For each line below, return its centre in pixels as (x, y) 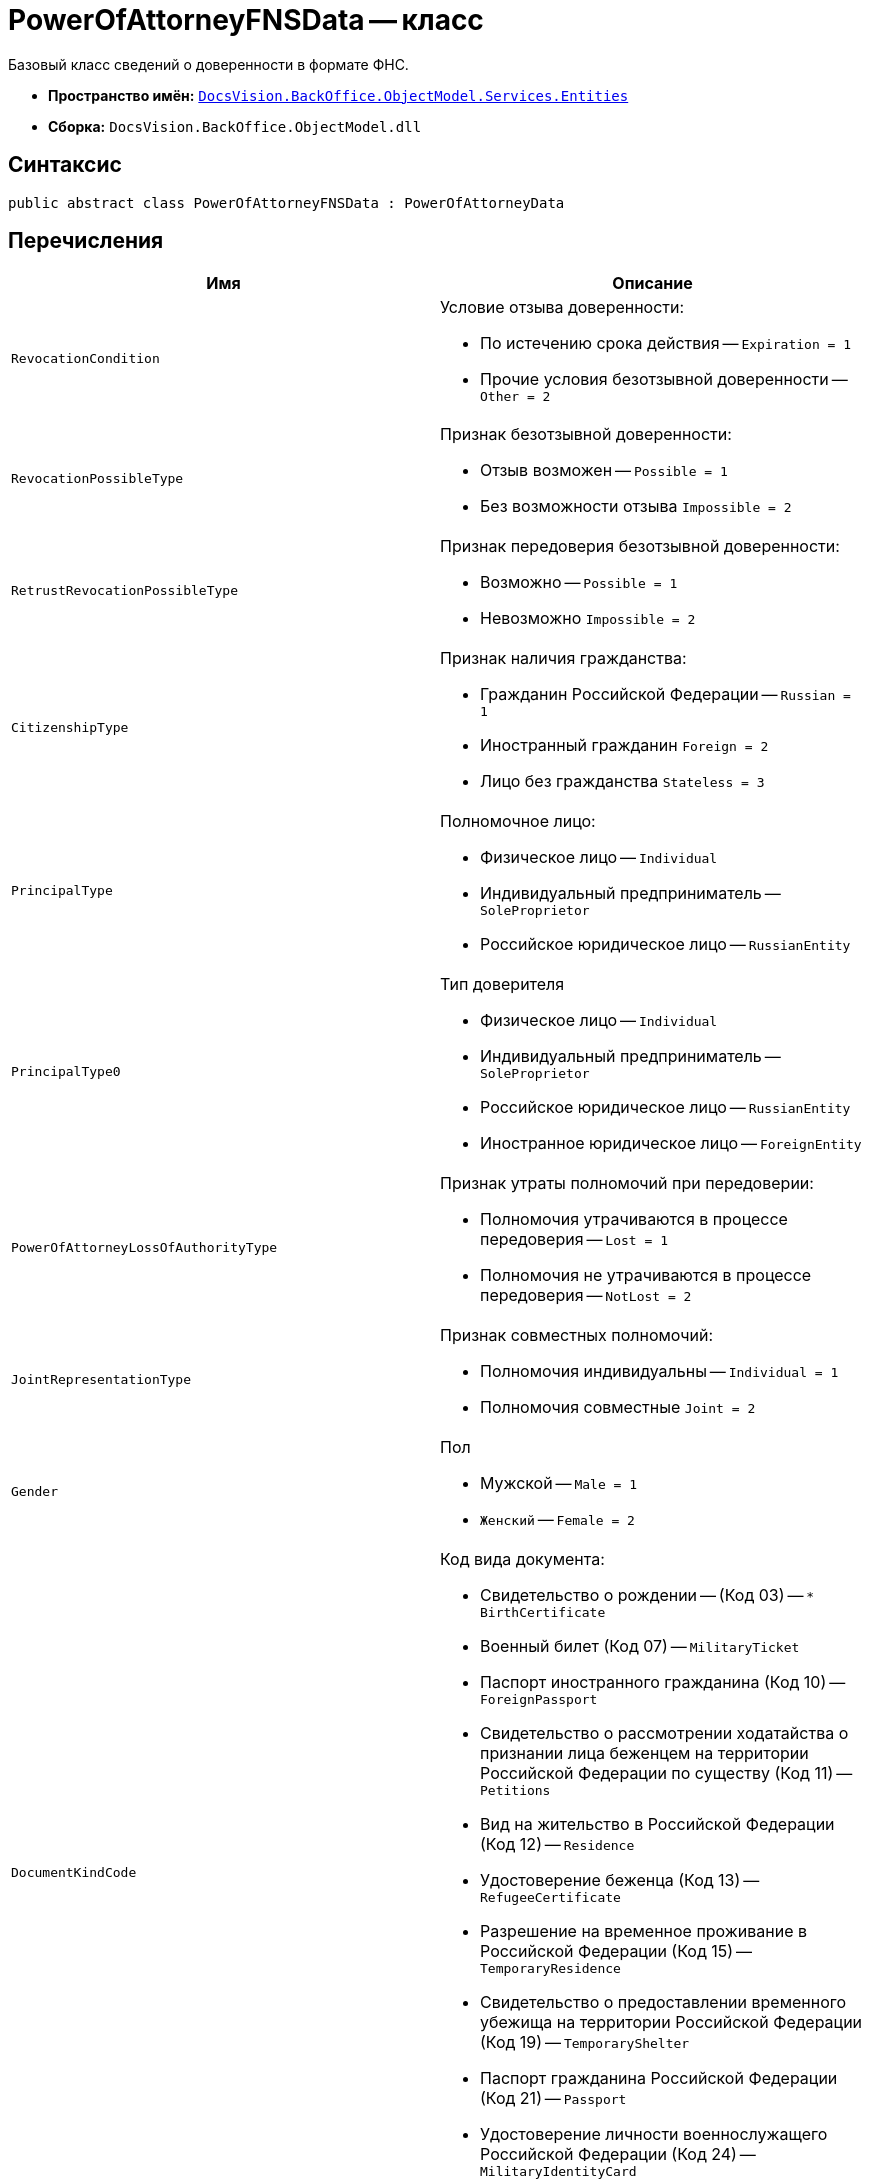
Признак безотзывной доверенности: (586, 434)
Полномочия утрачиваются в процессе (634, 1219)
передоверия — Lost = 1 (574, 1239)
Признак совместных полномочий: (577, 1335)
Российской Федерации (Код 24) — (618, 2154)
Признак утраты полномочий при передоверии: (627, 1183)
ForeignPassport (539, 1700)
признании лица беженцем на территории (644, 1753)
